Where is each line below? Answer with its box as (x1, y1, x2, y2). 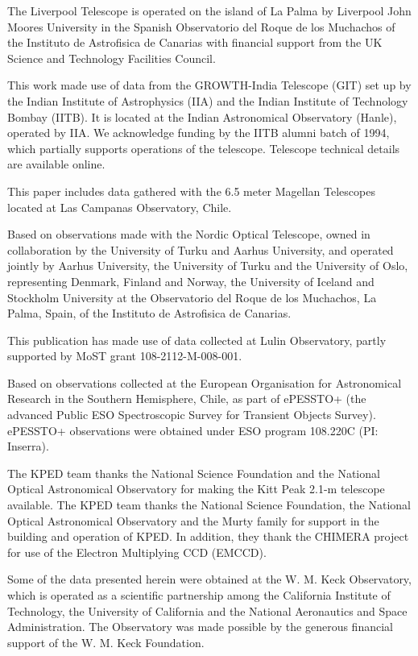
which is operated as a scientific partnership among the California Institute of (7, 587, 391, 603)
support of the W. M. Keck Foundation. (7, 633, 205, 650)
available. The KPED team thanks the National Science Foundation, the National (7, 496, 412, 513)
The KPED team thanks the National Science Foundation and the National (7, 464, 380, 481)
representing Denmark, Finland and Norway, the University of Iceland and (7, 272, 375, 289)
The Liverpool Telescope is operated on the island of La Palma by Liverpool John (7, 2, 412, 19)
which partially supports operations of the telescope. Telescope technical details (7, 139, 400, 156)
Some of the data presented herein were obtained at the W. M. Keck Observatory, (7, 571, 412, 587)
